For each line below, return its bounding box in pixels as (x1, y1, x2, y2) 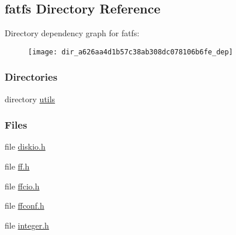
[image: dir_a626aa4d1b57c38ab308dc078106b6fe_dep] (28, 47, 233, 56)
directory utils (5, 92, 55, 105)
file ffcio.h (5, 179, 40, 192)
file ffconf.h (5, 199, 44, 212)
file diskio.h (5, 140, 46, 153)
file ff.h (5, 160, 30, 172)
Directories (5, 70, 58, 84)
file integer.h (5, 219, 49, 231)
